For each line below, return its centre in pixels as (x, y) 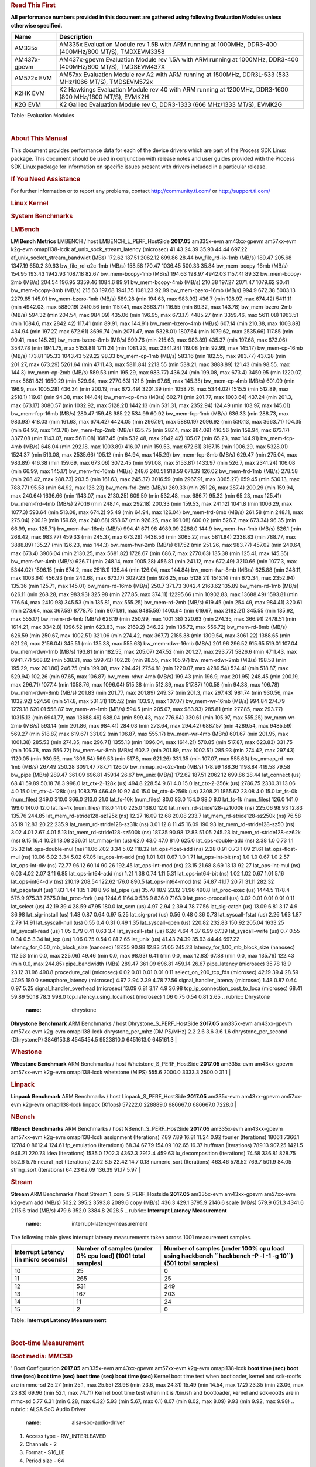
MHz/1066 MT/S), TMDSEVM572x (106, 82)
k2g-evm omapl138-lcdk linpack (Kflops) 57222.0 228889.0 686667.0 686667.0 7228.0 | (130, 1105)
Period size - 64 (45, 1461)
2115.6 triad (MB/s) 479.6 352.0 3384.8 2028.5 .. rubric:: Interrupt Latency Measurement (119, 1211)
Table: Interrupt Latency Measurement (59, 1320)
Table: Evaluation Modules (42, 116)
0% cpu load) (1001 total (111, 1256)
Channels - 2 (41, 1444)
